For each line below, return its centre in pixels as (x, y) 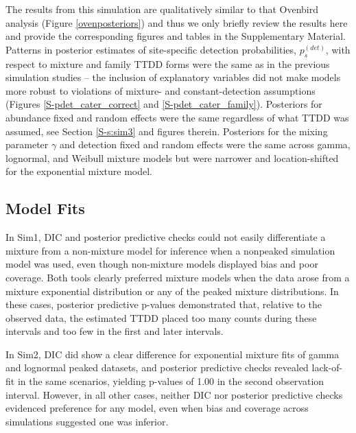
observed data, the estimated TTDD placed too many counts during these (161, 317)
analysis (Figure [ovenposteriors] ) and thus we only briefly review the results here (177, 22)
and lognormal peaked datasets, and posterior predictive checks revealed (157, 367)
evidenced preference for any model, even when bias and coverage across (157, 408)
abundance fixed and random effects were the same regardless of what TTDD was (177, 117)
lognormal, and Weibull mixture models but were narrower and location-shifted (172, 157)
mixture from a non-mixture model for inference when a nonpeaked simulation (170, 250)
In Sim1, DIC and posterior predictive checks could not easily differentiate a (166, 237)
